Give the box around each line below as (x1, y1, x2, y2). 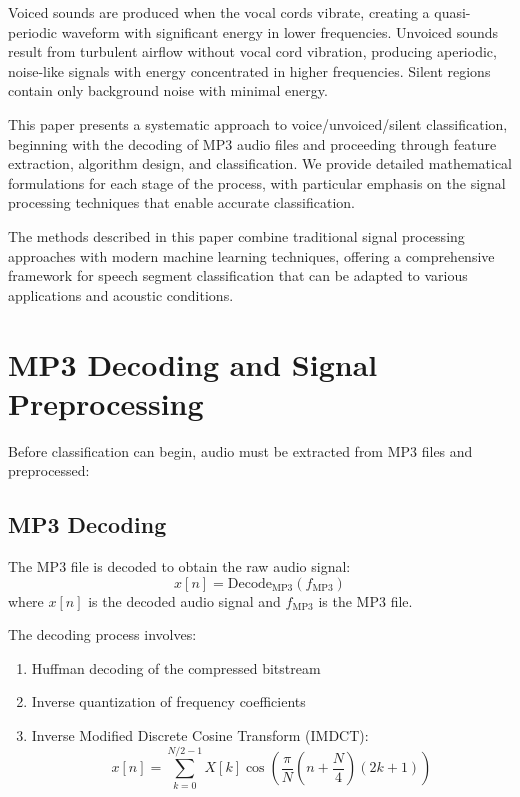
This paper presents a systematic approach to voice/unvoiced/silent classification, (8, 113, 508, 134)
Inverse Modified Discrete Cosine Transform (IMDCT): (31, 724, 369, 745)
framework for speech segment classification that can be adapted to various (8, 265, 468, 286)
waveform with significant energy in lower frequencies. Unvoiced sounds (61, 21, 499, 42)
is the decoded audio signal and (88, 590, 281, 611)
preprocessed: (8, 460, 90, 481)
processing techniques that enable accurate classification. (8, 192, 355, 213)
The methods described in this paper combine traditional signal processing (8, 225, 465, 246)
